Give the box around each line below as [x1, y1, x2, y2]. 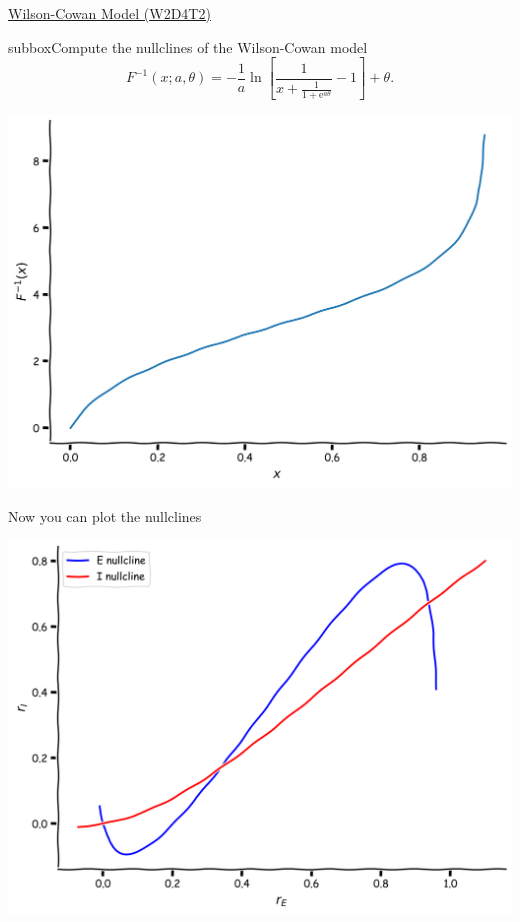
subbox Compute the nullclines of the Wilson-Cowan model [8, 36, 368, 57]
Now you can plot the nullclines [8, 505, 202, 526]
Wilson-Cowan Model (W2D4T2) [8, 3, 211, 23]
